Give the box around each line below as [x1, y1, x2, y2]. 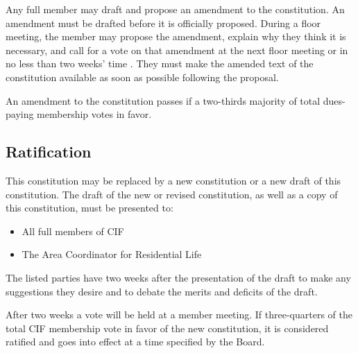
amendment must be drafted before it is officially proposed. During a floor [6, 15, 321, 30]
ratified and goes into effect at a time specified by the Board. [6, 334, 265, 349]
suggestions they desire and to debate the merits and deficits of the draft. [6, 284, 318, 298]
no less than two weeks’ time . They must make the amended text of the [6, 56, 314, 71]
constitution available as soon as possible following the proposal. [6, 69, 279, 84]
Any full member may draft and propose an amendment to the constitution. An [6, 2, 345, 16]
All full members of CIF [22, 223, 124, 238]
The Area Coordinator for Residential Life [22, 247, 202, 261]
